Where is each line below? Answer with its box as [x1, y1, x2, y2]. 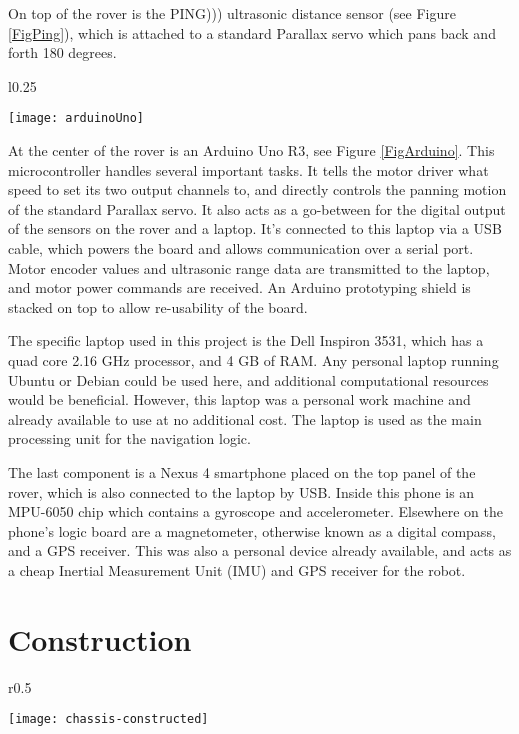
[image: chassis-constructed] [8, 712, 209, 727]
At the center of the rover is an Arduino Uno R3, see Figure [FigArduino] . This [8, 140, 495, 161]
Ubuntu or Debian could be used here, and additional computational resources [8, 369, 489, 390]
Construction [8, 618, 192, 659]
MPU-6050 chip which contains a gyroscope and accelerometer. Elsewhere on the [8, 501, 504, 522]
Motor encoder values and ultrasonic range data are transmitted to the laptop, [8, 257, 490, 278]
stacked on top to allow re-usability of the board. [8, 296, 308, 317]
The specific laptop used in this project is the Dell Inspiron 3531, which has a [8, 330, 484, 351]
